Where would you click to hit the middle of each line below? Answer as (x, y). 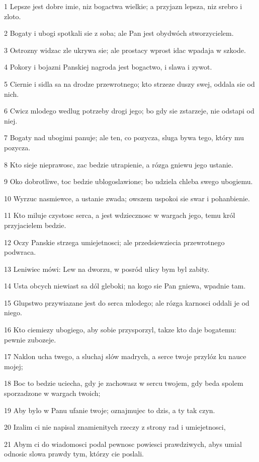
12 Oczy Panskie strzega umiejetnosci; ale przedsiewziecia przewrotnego (114, 242)
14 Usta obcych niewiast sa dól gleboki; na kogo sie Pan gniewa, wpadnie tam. (125, 286)
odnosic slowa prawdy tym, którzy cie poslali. (74, 454)
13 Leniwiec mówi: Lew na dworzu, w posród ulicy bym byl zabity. (107, 269)
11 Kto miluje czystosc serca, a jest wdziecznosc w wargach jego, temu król (120, 215)
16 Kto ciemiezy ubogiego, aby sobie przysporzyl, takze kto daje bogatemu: (120, 330)
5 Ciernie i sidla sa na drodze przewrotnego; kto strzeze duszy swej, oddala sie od (129, 83)
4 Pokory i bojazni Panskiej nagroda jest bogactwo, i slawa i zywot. (108, 67)
